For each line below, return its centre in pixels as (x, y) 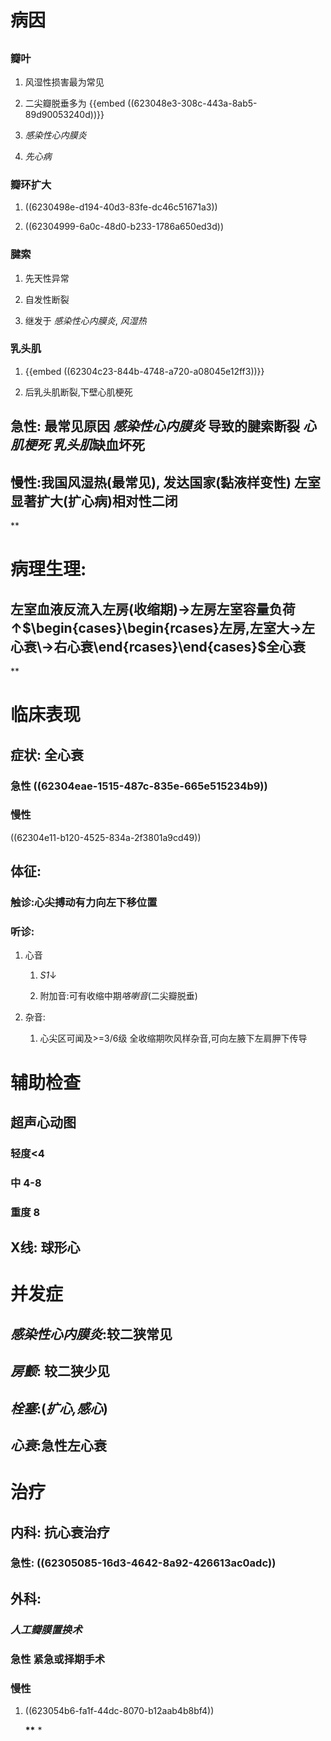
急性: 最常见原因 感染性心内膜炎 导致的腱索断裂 (155, 426)
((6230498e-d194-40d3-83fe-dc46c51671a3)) (121, 207)
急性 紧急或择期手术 (58, 1659)
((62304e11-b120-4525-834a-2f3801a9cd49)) (106, 837)
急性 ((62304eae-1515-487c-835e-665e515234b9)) (139, 786)
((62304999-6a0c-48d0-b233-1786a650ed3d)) (124, 227)
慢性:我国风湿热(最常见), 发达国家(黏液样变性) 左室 (165, 482)
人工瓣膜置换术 (46, 1629)
